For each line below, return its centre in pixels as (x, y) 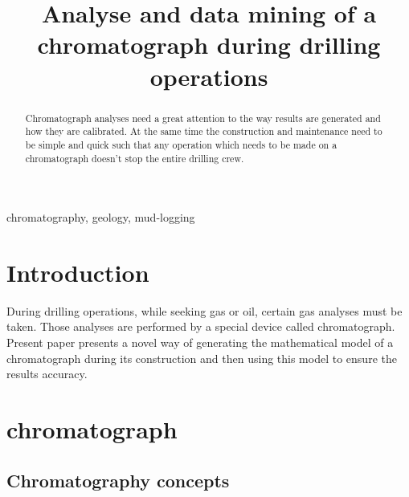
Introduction (78, 272)
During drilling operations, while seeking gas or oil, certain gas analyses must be (204, 310)
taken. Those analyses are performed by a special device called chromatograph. (201, 326)
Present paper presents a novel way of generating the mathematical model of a (200, 342)
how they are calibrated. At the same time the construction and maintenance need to (204, 131)
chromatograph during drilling (209, 45)
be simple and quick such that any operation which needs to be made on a (181, 144)
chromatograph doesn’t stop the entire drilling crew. (135, 158)
